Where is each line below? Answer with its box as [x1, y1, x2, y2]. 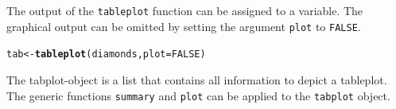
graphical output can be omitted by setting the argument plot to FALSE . [6, 18, 361, 34]
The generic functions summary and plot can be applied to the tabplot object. [6, 87, 390, 103]
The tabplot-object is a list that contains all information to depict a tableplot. [6, 71, 387, 88]
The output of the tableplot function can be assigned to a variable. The [6, 2, 363, 18]
